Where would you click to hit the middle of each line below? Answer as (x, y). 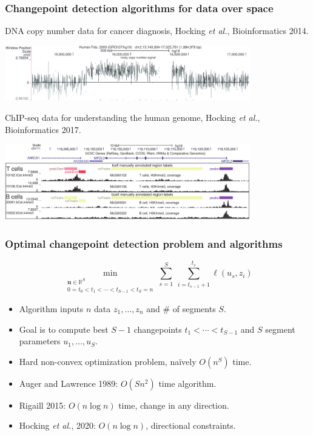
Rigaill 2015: (42, 405)
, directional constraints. (191, 425)
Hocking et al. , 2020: (57, 425)
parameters (40, 341)
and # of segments (181, 308)
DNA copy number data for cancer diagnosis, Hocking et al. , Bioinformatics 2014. (157, 31)
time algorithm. (187, 383)
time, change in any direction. (174, 405)
